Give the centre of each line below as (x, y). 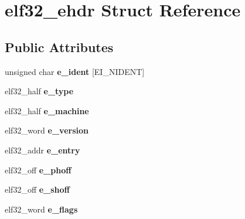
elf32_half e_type (39, 91)
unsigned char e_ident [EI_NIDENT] (75, 71)
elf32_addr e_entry (42, 150)
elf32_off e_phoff (38, 170)
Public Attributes (59, 47)
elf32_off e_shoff (38, 189)
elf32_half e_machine (47, 110)
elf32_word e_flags (41, 209)
